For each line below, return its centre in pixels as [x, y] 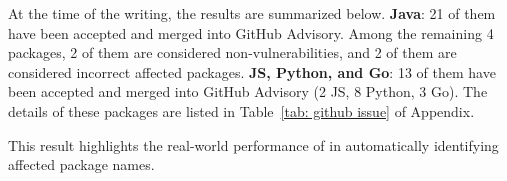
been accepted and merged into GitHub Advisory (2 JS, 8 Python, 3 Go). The [248, 91]
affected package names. [81, 164]
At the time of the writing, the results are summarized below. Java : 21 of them [252, 13]
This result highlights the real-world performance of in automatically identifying [253, 144]
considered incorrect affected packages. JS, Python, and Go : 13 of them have [252, 71]
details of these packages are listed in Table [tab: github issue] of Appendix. [241, 110]
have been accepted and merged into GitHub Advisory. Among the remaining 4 [251, 32]
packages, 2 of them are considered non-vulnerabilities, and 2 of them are [232, 52]
